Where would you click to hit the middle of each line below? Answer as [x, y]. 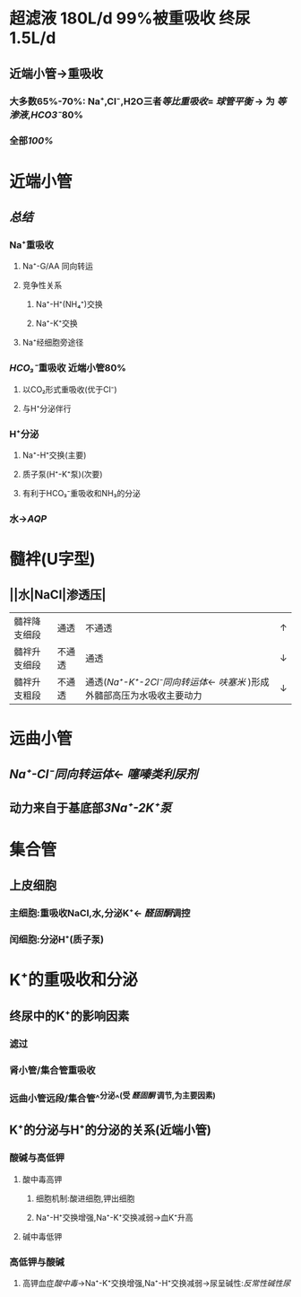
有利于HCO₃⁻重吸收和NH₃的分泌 [82, 493]
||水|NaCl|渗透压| [58, 595]
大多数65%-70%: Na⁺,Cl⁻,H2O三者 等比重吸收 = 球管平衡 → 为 [142, 101]
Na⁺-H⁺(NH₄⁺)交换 [69, 304]
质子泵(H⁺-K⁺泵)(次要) [62, 474]
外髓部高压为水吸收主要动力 [143, 695]
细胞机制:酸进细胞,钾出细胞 [85, 1198]
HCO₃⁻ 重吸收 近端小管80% [68, 368]
